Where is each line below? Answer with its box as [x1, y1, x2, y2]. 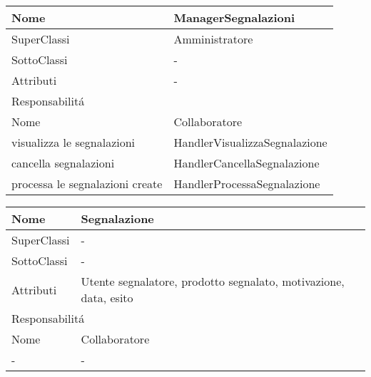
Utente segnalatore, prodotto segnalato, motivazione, [81, 273, 345, 289]
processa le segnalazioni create [11, 175, 163, 192]
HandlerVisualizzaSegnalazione [173, 134, 327, 150]
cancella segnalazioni [11, 155, 115, 171]
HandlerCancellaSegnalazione [173, 155, 320, 171]
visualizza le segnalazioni [11, 134, 136, 150]
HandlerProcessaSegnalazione [173, 175, 320, 192]
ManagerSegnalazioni [173, 9, 295, 26]
